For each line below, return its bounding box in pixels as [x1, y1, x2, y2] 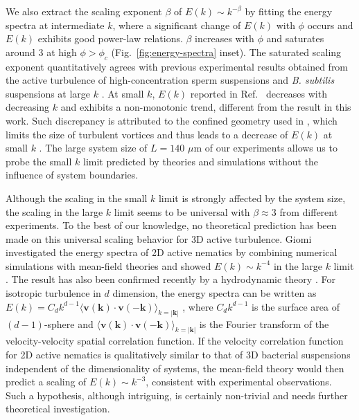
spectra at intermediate [6, 17, 105, 32]
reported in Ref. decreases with [190, 86, 327, 100]
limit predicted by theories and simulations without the [83, 154, 319, 168]
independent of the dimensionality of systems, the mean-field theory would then [6, 360, 344, 375]
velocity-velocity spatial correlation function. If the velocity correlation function [6, 334, 344, 348]
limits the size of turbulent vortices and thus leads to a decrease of [6, 127, 288, 141]
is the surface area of [252, 299, 340, 313]
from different [279, 204, 338, 219]
